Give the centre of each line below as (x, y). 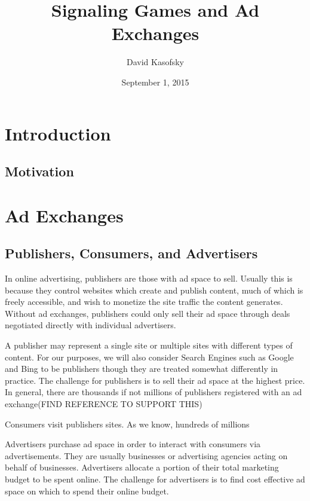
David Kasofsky (155, 62)
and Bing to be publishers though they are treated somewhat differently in (142, 369)
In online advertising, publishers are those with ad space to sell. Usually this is (149, 278)
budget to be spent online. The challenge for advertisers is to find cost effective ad (155, 479)
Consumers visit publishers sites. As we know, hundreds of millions (127, 424)
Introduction (58, 133)
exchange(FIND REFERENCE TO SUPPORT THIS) (104, 403)
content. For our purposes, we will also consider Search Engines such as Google (149, 357)
